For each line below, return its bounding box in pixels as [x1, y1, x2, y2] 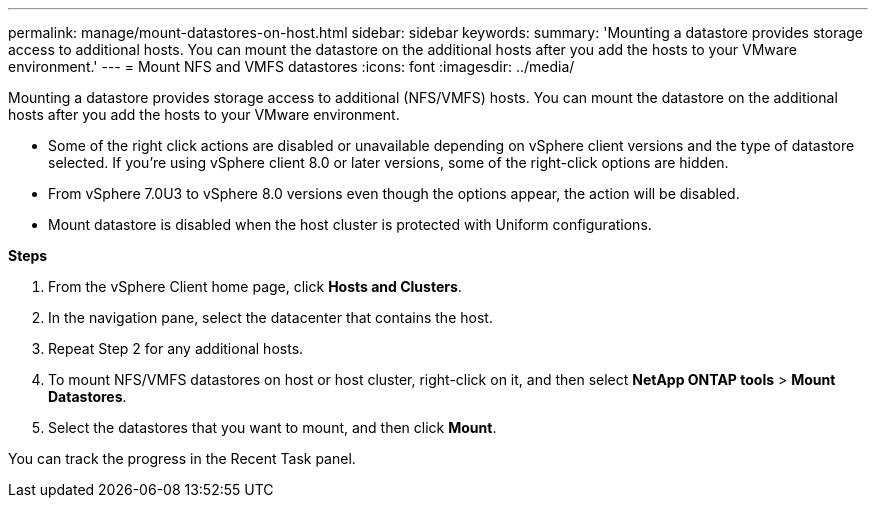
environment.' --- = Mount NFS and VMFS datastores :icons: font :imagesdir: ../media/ [8, 58, 575, 75]
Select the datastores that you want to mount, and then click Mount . [48, 419, 497, 436]
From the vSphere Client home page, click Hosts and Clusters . [48, 278, 462, 295]
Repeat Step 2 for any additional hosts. [48, 340, 304, 357]
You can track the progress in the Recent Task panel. [8, 450, 356, 467]
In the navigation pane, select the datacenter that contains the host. [48, 309, 493, 326]
